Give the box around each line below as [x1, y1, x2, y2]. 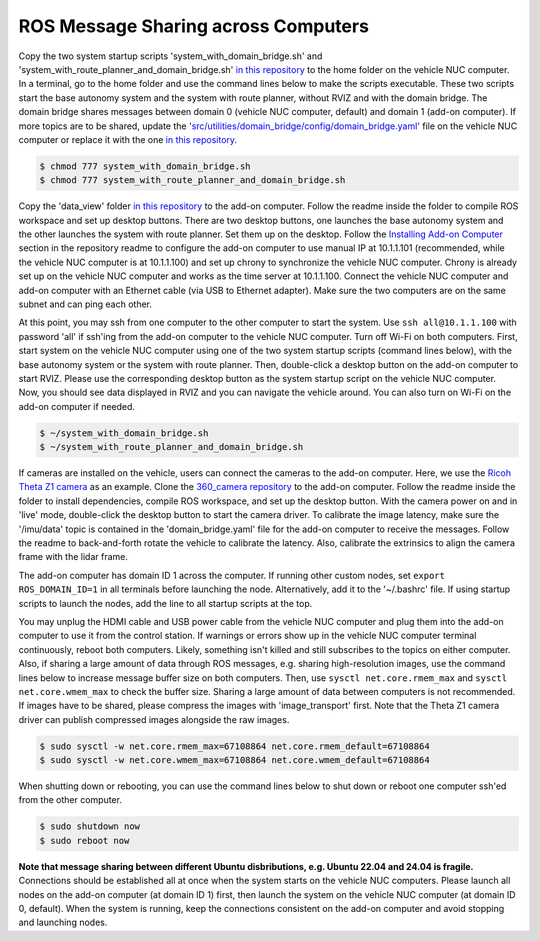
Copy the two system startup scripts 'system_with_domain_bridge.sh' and [18, 50, 323, 62]
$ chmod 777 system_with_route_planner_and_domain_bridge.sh [39, 175, 346, 186]
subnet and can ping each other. [18, 298, 153, 310]
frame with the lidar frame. [18, 551, 129, 563]
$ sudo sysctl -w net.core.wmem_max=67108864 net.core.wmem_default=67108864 [39, 755, 430, 766]
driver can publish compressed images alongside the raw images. [18, 713, 290, 725]
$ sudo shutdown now [39, 821, 140, 832]
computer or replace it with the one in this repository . [18, 133, 238, 145]
